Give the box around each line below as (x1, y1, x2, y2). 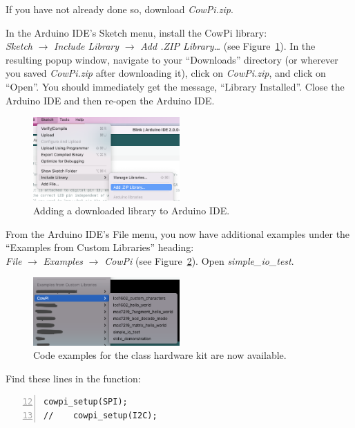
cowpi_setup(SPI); (44, 397, 128, 407)
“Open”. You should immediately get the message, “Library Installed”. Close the (6, 79, 345, 93)
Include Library (54, 39, 119, 53)
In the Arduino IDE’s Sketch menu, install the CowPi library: (6, 25, 267, 39)
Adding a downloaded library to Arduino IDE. (33, 203, 230, 218)
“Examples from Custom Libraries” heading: (6, 240, 194, 254)
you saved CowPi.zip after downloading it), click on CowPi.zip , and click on (6, 66, 326, 80)
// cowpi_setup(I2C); (44, 411, 157, 421)
